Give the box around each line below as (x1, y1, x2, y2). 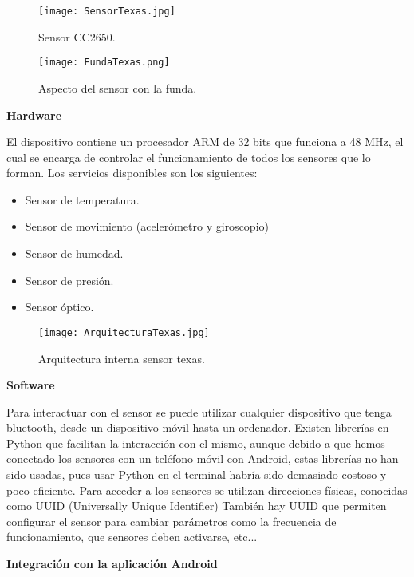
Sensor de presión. (25, 271, 114, 288)
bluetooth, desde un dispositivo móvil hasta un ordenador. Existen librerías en (6, 419, 389, 436)
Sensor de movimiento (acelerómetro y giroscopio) (25, 218, 269, 235)
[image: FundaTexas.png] (38, 57, 170, 69)
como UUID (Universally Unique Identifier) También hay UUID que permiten (6, 497, 387, 514)
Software (6, 377, 55, 393)
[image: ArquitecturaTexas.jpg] (38, 326, 210, 338)
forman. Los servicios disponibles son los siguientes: (6, 164, 258, 181)
